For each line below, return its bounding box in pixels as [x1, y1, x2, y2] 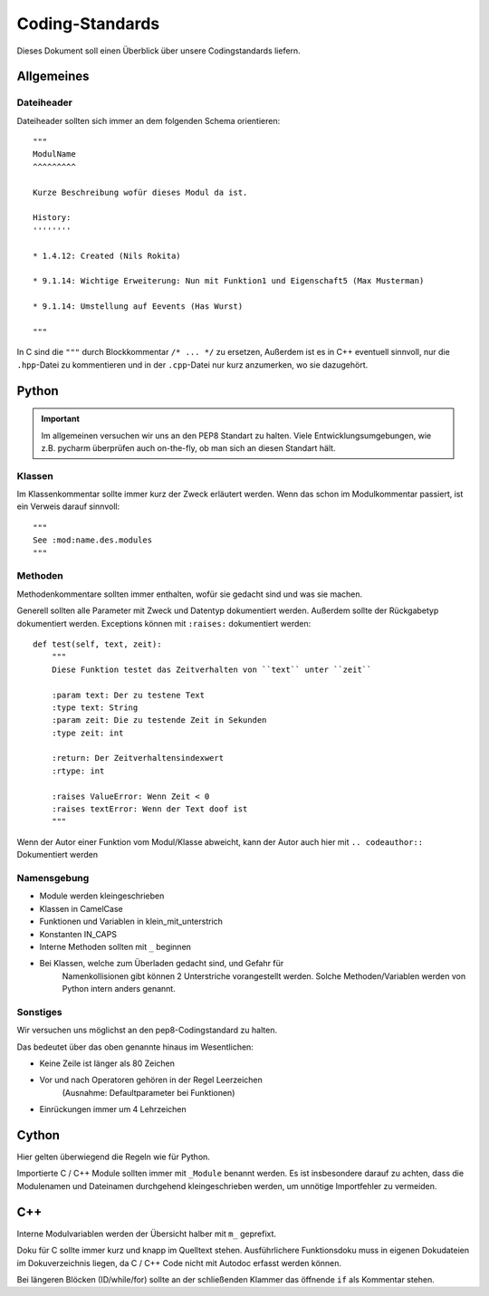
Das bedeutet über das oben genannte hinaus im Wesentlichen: [16, 1042, 254, 1052]
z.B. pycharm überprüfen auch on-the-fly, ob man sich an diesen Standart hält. [41, 442, 336, 453]
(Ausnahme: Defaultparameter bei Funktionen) [62, 1087, 235, 1098]
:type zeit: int [51, 727, 124, 738]
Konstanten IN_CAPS [39, 928, 118, 939]
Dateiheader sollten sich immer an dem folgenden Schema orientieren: [16, 115, 281, 126]
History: [33, 213, 72, 223]
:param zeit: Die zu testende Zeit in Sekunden [51, 715, 267, 725]
